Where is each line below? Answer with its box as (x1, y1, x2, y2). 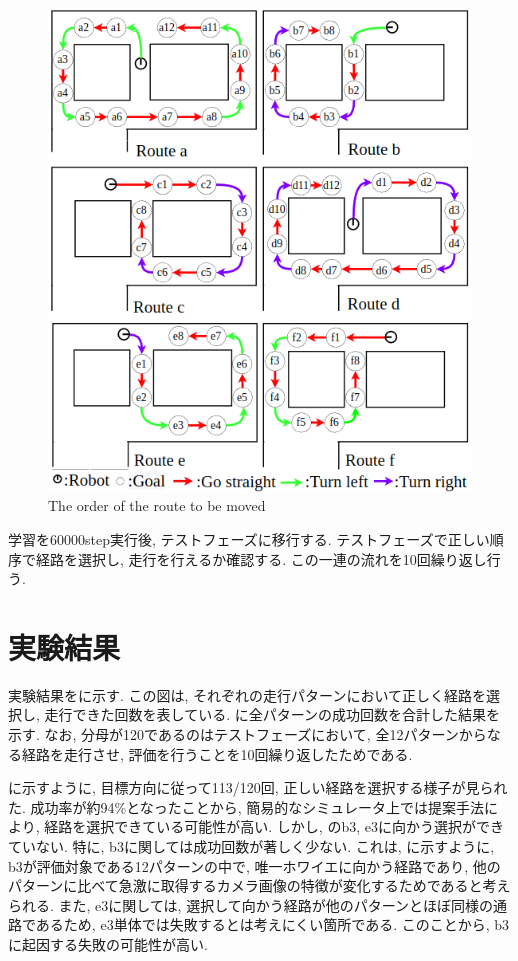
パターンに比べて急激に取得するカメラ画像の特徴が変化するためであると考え (8, 875, 511, 896)
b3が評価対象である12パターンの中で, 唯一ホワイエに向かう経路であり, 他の (8, 855, 501, 876)
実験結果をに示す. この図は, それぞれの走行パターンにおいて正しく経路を (8, 684, 486, 705)
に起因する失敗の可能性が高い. (8, 933, 208, 954)
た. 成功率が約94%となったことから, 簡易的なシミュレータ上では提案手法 (8, 796, 485, 817)
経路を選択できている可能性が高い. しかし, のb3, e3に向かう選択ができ (44, 816, 504, 837)
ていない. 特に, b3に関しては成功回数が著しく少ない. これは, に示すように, (8, 836, 495, 857)
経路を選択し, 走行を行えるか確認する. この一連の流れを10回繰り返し (35, 548, 487, 569)
